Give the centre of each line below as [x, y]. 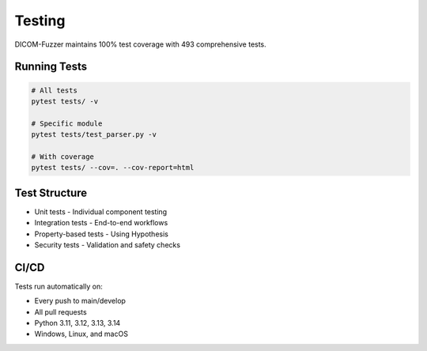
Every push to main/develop [80, 301]
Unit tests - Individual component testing [101, 211]
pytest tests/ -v [65, 101]
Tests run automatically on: [59, 286]
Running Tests [51, 67]
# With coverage [63, 157]
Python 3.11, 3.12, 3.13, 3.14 [77, 323]
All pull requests [60, 311]
